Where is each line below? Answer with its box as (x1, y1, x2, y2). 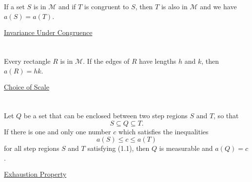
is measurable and (159, 143, 213, 153)
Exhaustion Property (4, 169, 67, 179)
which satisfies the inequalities (118, 126, 209, 136)
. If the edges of (83, 55, 130, 66)
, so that (213, 110, 239, 120)
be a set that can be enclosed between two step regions (23, 110, 188, 120)
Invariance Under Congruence (4, 27, 93, 37)
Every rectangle (4, 55, 51, 66)
